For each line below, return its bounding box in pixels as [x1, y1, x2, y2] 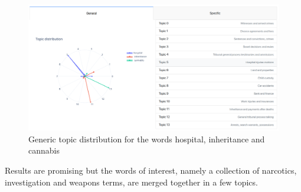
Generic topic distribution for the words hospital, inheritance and [28, 132, 265, 145]
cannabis [28, 144, 60, 157]
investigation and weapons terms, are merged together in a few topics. [5, 175, 258, 188]
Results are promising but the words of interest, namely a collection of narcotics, [5, 164, 297, 177]
